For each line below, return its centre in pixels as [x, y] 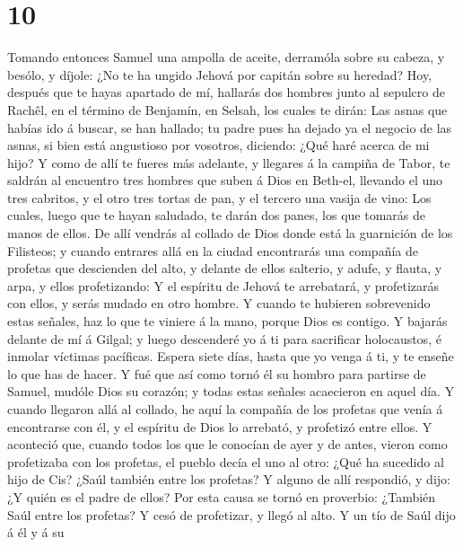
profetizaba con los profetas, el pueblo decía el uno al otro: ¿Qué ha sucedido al [226, 461]
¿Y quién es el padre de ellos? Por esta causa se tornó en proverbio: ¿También [222, 496]
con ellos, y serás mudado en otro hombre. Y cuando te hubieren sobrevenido [219, 303]
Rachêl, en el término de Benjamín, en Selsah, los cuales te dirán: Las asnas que [227, 109]
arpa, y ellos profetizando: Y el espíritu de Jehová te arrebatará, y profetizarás [223, 285]
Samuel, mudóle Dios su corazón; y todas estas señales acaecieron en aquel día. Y [231, 391]
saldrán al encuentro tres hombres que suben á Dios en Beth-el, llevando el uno [225, 180]
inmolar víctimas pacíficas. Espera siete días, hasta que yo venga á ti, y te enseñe [231, 356]
